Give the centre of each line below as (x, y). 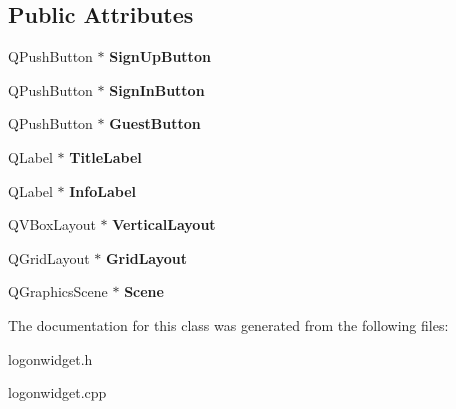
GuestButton (155, 123)
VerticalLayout (164, 224)
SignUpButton (160, 56)
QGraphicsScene (58, 291)
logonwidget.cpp (57, 392)
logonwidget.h (50, 358)
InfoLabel (103, 190)
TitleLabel (105, 156)
